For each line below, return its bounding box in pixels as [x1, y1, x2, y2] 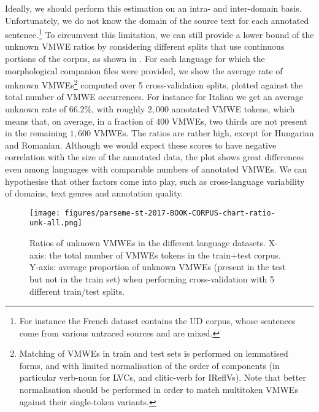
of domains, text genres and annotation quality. [5, 187, 183, 200]
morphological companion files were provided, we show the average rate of [5, 64, 283, 77]
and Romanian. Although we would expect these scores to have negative [5, 138, 277, 151]
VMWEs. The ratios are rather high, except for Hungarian [93, 126, 314, 139]
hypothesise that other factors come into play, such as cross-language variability [5, 174, 305, 187]
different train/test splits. [29, 284, 125, 297]
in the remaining [5, 126, 67, 139]
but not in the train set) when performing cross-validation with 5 [29, 272, 275, 285]
